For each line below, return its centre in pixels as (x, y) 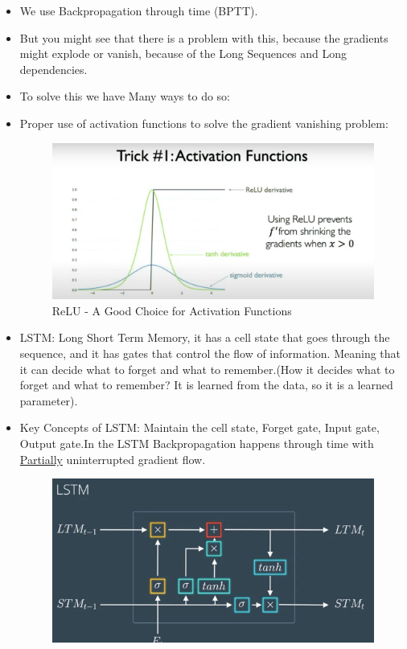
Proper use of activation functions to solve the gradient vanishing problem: (204, 123)
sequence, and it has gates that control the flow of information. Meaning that (210, 353)
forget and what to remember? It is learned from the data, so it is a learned (206, 385)
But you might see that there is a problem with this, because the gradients (204, 37)
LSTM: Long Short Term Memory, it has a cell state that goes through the (205, 337)
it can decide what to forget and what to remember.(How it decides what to (207, 369)
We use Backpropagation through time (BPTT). (139, 10)
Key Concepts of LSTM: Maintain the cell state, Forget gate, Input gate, (199, 427)
